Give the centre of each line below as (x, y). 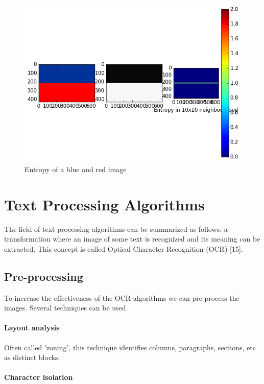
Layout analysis (32, 328)
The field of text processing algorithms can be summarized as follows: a (116, 229)
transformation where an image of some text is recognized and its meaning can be (132, 239)
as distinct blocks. (32, 357)
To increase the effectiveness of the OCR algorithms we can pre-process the (122, 297)
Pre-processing (44, 276)
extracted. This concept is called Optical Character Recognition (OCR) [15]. (124, 248)
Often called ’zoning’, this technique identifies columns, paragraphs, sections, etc (130, 347)
